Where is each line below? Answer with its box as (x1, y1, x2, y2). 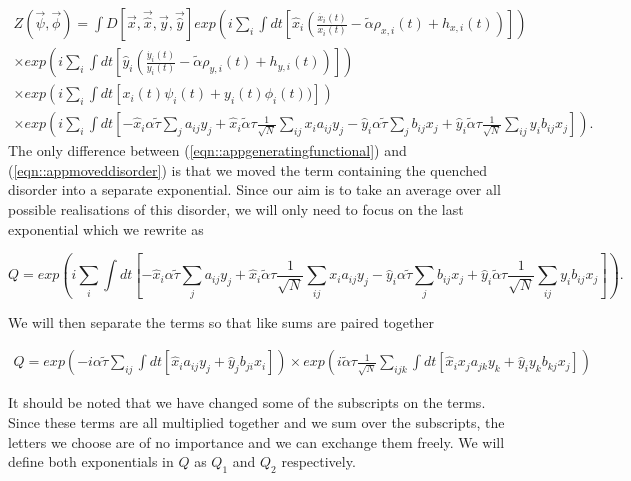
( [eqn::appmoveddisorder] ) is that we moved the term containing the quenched (8, 159, 488, 180)
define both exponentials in (8, 451, 174, 472)
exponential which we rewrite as (8, 218, 204, 239)
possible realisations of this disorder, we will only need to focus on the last (8, 198, 464, 219)
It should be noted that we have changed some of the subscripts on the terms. (8, 392, 486, 413)
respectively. (281, 451, 356, 472)
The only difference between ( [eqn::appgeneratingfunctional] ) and (8, 140, 407, 161)
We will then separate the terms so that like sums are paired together (8, 311, 434, 332)
